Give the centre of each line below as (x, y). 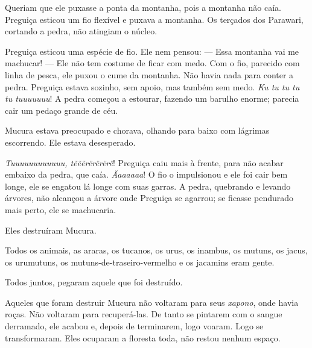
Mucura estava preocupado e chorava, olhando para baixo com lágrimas (137, 130)
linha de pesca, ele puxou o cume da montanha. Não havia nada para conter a (149, 74)
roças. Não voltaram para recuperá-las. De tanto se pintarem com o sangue (144, 314)
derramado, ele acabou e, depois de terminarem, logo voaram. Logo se (134, 326)
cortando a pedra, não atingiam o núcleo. (81, 31)
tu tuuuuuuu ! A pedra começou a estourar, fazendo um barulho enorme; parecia (152, 98)
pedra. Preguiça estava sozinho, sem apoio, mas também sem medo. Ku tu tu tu (152, 86)
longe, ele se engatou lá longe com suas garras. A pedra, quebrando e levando (148, 186)
